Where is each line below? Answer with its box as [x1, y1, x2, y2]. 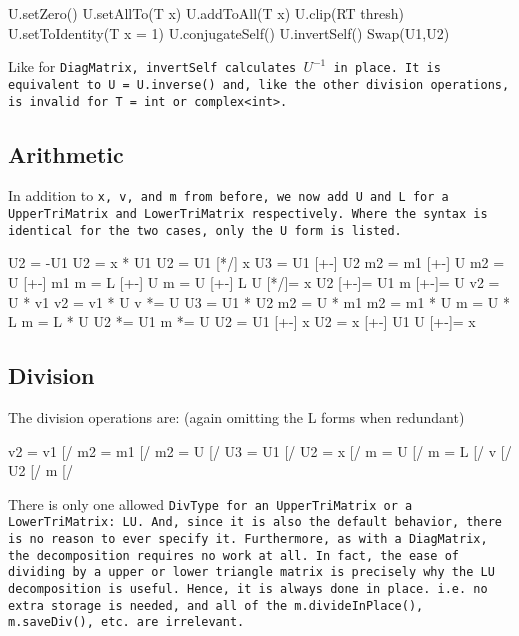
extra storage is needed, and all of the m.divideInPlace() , [8, 598, 424, 613]
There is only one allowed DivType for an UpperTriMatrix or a [8, 493, 413, 514]
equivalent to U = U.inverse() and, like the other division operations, [8, 77, 510, 92]
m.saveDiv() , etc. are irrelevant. [8, 615, 245, 630]
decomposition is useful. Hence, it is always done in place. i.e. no [8, 581, 488, 596]
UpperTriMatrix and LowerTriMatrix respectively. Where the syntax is [8, 207, 488, 222]
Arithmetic [8, 138, 124, 169]
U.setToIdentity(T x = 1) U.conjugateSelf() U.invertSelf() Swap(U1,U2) [8, 22, 450, 43]
